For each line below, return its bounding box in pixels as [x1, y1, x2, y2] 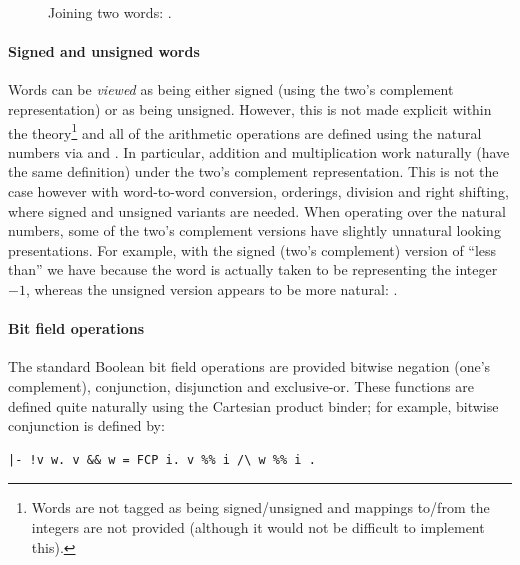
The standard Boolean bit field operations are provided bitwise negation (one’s [8, 356, 491, 377]
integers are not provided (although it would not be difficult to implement [31, 516, 485, 537]
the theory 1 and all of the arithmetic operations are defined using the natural [8, 119, 482, 143]
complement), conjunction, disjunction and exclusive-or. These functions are [8, 375, 474, 396]
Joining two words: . [48, 2, 172, 22]
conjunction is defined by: [8, 415, 165, 436]
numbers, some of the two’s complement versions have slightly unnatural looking [8, 220, 501, 241]
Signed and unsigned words [8, 41, 200, 62]
